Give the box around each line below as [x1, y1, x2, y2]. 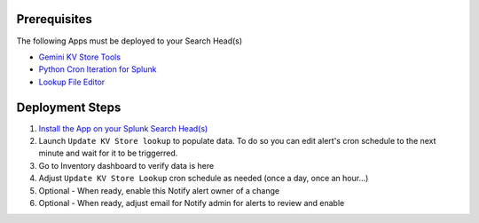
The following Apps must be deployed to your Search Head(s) [16, 36, 243, 46]
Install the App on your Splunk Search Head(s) [38, 123, 208, 133]
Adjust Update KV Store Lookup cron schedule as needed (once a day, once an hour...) [38, 173, 369, 184]
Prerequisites [16, 12, 92, 27]
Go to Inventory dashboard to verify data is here [38, 160, 215, 171]
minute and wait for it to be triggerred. [38, 147, 178, 159]
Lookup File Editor [38, 76, 106, 87]
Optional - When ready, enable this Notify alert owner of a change [38, 185, 279, 195]
